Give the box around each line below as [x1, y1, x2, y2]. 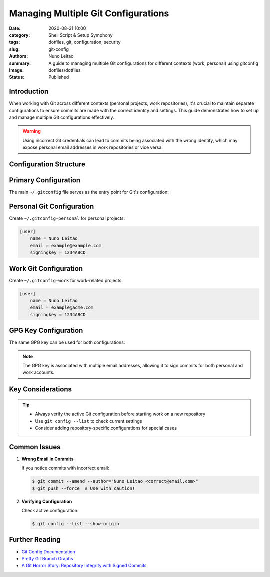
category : [9, 32, 30, 38]
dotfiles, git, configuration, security [48, 39, 121, 45]
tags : [9, 39, 20, 45]
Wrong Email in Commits [21, 456, 74, 462]
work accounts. [22, 369, 55, 375]
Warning [22, 128, 41, 134]
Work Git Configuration [9, 264, 83, 273]
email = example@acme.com [30, 305, 94, 310]
